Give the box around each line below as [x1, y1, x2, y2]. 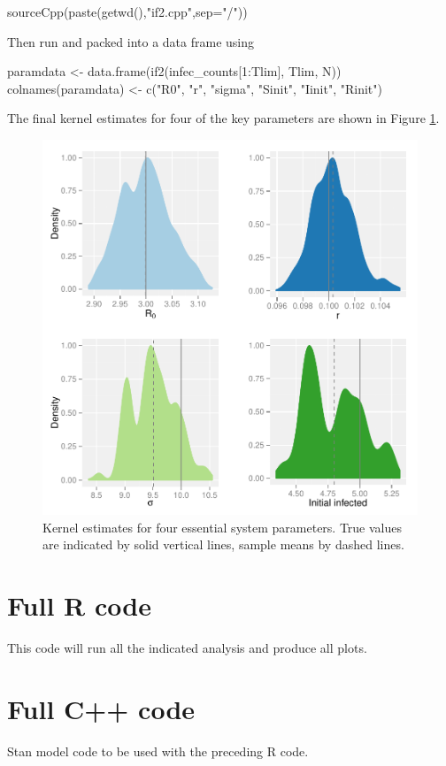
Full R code [7, 586, 151, 623]
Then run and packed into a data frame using [7, 32, 255, 50]
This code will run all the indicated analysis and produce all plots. [7, 638, 367, 656]
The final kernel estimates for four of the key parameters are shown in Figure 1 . [7, 109, 440, 127]
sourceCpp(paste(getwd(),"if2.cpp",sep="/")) [7, 3, 248, 20]
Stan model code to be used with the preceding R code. [7, 741, 309, 760]
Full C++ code [7, 690, 196, 726]
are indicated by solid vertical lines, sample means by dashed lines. [42, 535, 404, 554]
